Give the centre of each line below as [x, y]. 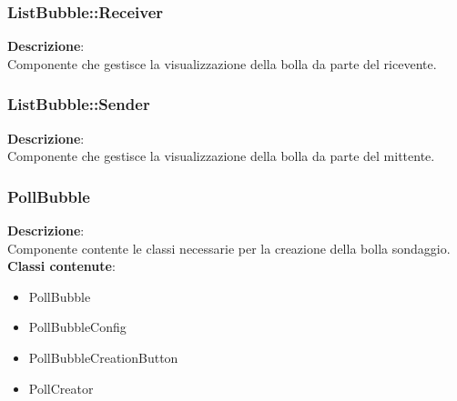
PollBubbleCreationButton [103, 357]
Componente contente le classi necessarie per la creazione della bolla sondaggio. [229, 248]
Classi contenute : [61, 266]
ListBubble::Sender [79, 104]
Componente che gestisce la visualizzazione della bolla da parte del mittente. [221, 156]
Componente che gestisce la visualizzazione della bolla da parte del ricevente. [222, 63]
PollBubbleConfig [77, 327]
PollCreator [61, 388]
